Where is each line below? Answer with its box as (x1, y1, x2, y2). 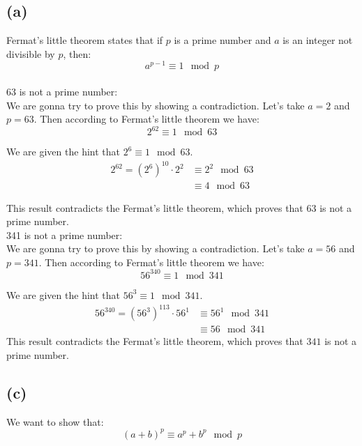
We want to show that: (6, 414, 104, 429)
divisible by (6, 46, 55, 61)
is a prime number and (174, 33, 271, 47)
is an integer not (282, 33, 353, 47)
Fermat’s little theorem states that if (6, 33, 163, 47)
